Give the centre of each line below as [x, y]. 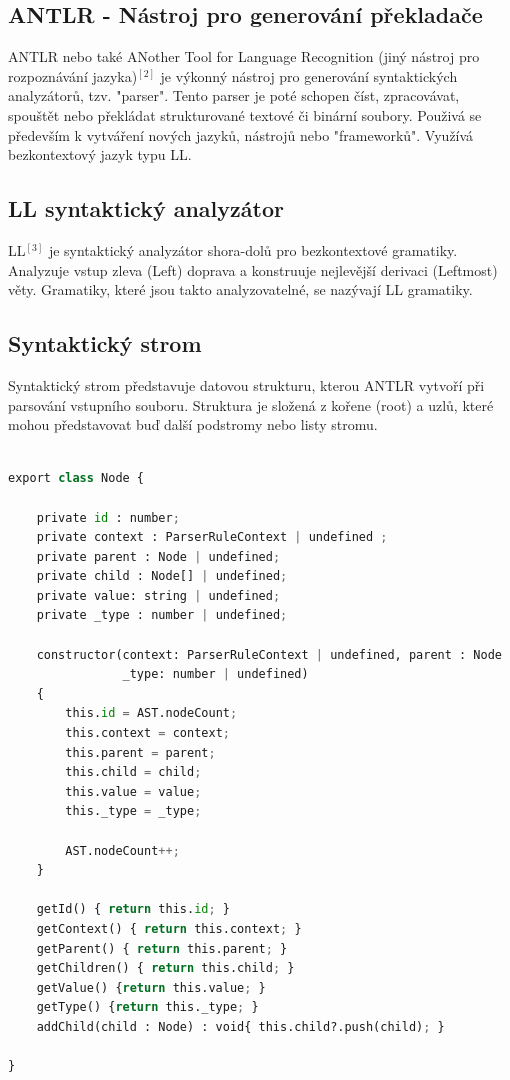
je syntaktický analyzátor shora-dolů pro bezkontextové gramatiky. [253, 249]
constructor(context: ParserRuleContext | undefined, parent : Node [269, 654]
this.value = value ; [133, 791]
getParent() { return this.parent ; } [162, 948]
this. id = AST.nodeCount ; [151, 713]
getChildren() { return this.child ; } [165, 968]
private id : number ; [108, 517]
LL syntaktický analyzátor [146, 208]
